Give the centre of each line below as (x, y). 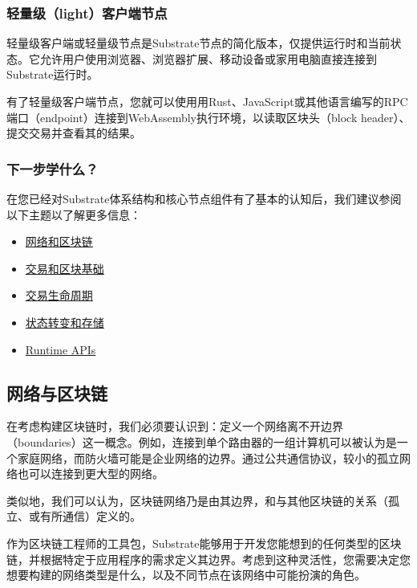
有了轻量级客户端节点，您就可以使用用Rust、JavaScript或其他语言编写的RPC (207, 101)
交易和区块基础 (65, 268)
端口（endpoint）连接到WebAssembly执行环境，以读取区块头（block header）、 (208, 117)
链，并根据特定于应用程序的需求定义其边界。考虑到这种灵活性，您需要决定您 (208, 559)
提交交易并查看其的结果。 (74, 133)
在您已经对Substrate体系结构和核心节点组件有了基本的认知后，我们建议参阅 (204, 198)
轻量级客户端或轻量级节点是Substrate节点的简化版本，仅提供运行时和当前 (198, 43)
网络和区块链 (59, 241)
